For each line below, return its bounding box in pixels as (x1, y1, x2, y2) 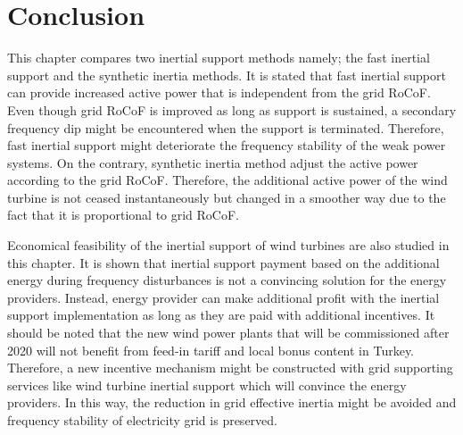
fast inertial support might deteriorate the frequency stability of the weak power (7, 136, 446, 155)
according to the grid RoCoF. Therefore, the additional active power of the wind (7, 171, 448, 189)
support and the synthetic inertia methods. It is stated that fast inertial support (7, 65, 446, 84)
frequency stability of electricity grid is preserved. (7, 411, 277, 429)
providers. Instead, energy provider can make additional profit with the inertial (7, 288, 440, 306)
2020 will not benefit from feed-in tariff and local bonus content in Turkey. (7, 340, 415, 359)
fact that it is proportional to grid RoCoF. (7, 205, 240, 224)
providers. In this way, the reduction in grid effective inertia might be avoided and (7, 393, 457, 412)
